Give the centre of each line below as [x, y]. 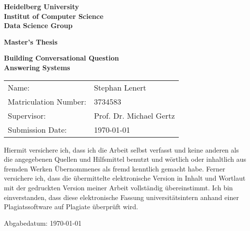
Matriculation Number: [47, 101]
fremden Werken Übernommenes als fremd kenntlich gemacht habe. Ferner [115, 168]
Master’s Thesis [31, 41]
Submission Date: [37, 129]
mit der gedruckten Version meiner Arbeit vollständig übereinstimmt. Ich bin [118, 187]
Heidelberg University [42, 6]
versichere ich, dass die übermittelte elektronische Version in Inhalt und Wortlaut [125, 178]
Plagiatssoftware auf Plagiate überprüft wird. [71, 207]
